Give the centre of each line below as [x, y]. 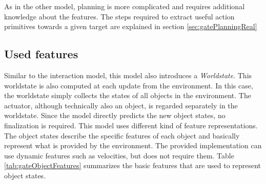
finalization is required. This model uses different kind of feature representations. [131, 125]
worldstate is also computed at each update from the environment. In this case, [129, 85]
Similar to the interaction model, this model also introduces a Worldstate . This [128, 75]
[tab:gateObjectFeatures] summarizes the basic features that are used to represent [133, 165]
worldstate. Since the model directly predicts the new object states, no [115, 115]
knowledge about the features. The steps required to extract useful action [119, 16]
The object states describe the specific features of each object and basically [122, 135]
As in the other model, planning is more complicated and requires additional [125, 6]
